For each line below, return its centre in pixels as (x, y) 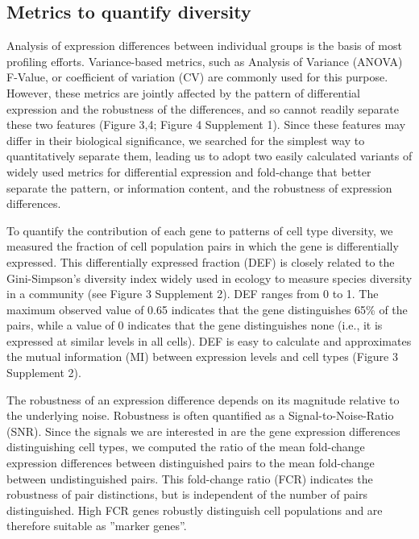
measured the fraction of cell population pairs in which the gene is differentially (203, 246)
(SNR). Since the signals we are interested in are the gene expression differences (203, 431)
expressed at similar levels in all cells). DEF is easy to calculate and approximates (209, 340)
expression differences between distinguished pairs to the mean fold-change (191, 463)
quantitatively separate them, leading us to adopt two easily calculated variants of (209, 156)
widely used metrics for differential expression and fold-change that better (189, 171)
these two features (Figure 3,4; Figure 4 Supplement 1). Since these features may (206, 124)
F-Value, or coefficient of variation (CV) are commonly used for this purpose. (197, 77)
